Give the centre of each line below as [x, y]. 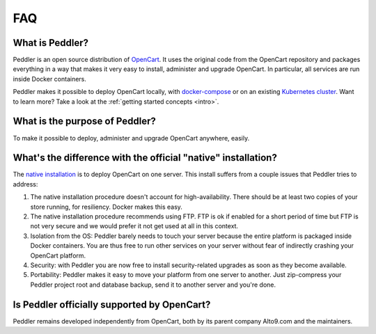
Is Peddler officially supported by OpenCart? [112, 304]
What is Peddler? [51, 43]
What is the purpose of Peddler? [84, 121]
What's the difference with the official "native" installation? [145, 158]
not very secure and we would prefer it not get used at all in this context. [134, 226]
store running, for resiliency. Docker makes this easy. [106, 207]
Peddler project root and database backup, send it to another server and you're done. [153, 285]
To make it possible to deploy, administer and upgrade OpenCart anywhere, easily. [131, 138]
